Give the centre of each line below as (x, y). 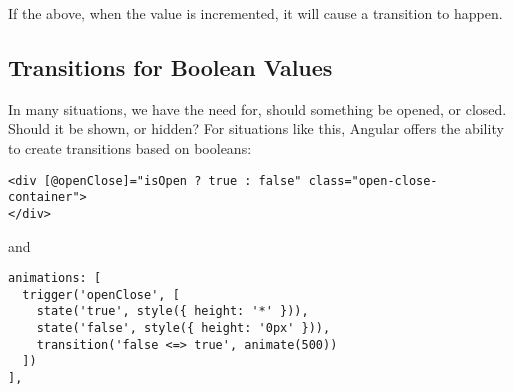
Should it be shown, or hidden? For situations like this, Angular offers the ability (256, 128)
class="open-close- (373, 180)
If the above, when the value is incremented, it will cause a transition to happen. (255, 13)
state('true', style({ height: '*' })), (172, 311)
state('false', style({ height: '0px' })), (183, 328)
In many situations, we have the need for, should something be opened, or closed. (257, 108)
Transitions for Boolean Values (170, 66)
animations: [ (55, 278)
